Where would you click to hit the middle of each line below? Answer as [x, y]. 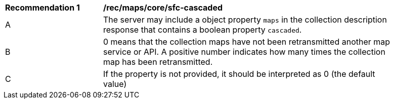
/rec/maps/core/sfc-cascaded [163, 8]
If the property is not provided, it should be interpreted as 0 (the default [239, 74]
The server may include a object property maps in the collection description [245, 20]
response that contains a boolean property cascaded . [203, 30]
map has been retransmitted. [158, 62]
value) [115, 84]
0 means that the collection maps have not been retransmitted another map [247, 42]
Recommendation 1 [42, 8]
